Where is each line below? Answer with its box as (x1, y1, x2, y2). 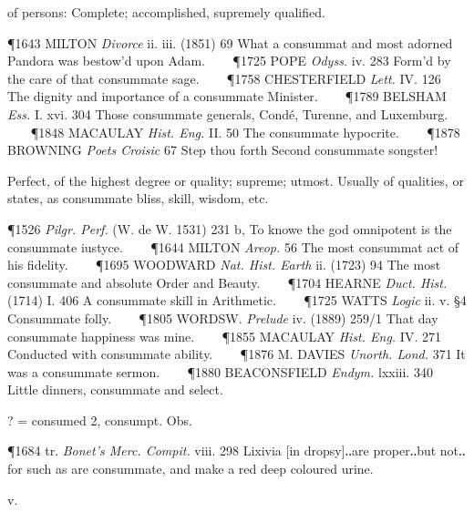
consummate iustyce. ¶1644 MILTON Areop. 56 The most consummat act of (7, 237, 459, 256)
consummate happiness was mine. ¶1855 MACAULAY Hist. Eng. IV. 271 (7, 326, 441, 345)
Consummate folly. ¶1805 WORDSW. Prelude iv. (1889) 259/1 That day (7, 308, 438, 327)
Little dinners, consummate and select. (7, 380, 223, 399)
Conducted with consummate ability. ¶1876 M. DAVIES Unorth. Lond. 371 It (7, 344, 466, 364)
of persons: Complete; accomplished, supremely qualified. (7, 3, 325, 21)
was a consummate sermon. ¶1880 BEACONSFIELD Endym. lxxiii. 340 (7, 362, 433, 381)
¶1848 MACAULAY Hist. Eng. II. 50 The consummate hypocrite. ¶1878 (30, 122, 460, 141)
